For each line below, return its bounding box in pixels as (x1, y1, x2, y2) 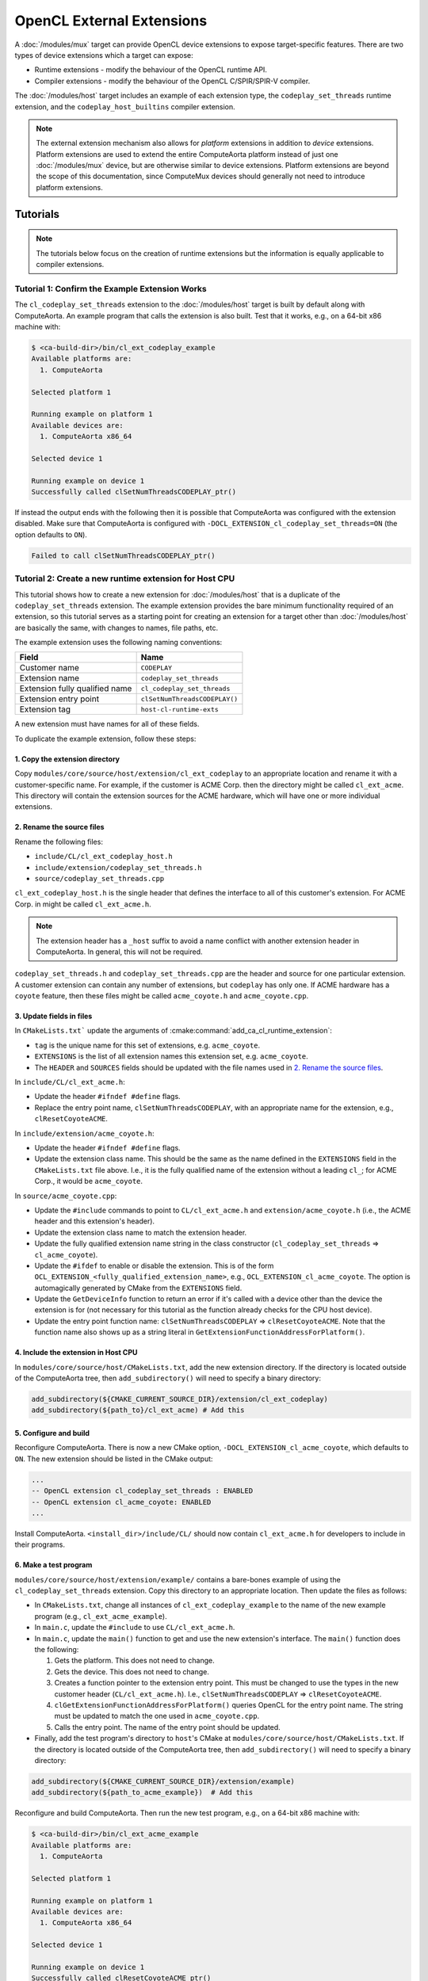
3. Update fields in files (14, 1011, 93, 1021)
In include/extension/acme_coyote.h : (14, 1128, 155, 1138)
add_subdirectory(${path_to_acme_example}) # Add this (31, 1788, 254, 1797)
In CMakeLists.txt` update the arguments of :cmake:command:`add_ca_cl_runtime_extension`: (14, 1026, 333, 1036)
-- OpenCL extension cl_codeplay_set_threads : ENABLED (31, 1487, 254, 1495)
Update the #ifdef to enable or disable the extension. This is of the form (34, 1261, 274, 1270)
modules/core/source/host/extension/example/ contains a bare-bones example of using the (14, 1574, 341, 1584)
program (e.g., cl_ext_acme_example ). (34, 1611, 167, 1620)
